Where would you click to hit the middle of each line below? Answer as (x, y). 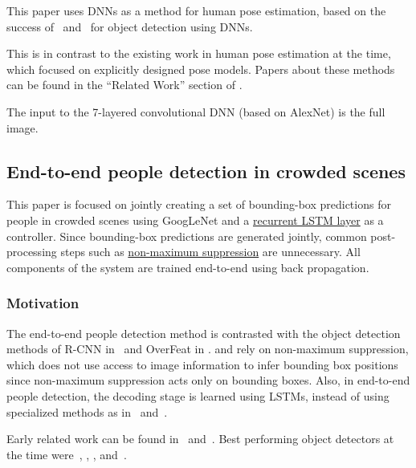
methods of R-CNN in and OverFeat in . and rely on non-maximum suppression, (208, 349)
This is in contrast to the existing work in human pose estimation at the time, (199, 53)
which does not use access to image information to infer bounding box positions (202, 364)
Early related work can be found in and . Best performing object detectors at (200, 439)
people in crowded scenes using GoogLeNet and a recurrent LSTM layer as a (195, 220)
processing (32, 252)
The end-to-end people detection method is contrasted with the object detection (204, 333)
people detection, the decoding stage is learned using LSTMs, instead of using (198, 395)
